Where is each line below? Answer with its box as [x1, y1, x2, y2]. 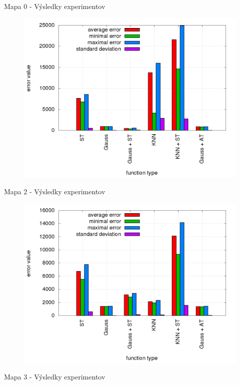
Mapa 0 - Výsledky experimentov [4, 1, 105, 11]
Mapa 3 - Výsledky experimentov [4, 371, 105, 382]
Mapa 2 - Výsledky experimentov [4, 186, 105, 197]
